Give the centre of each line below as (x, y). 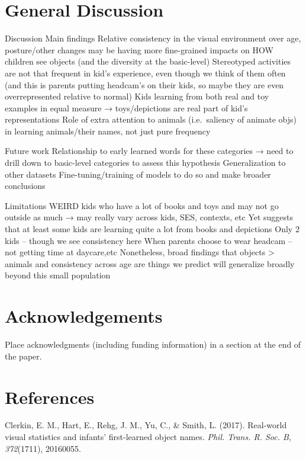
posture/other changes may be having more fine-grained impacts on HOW (139, 49)
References (50, 397)
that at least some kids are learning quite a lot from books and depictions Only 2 (152, 229)
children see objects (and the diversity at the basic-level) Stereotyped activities (148, 61)
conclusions (25, 186)
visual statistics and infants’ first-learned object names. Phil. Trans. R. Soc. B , (148, 437)
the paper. (23, 356)
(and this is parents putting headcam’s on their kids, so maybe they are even (144, 84)
